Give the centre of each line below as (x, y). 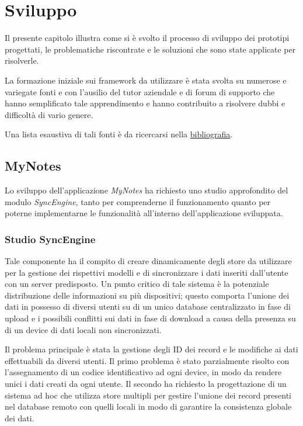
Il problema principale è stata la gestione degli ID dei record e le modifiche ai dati (151, 349)
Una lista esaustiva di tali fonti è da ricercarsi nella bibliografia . (119, 134)
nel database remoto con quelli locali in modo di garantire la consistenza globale (148, 406)
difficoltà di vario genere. (49, 114)
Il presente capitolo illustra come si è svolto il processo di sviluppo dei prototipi (147, 38)
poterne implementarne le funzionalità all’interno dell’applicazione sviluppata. (144, 213)
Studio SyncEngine (50, 239)
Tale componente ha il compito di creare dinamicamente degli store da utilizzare (148, 261)
